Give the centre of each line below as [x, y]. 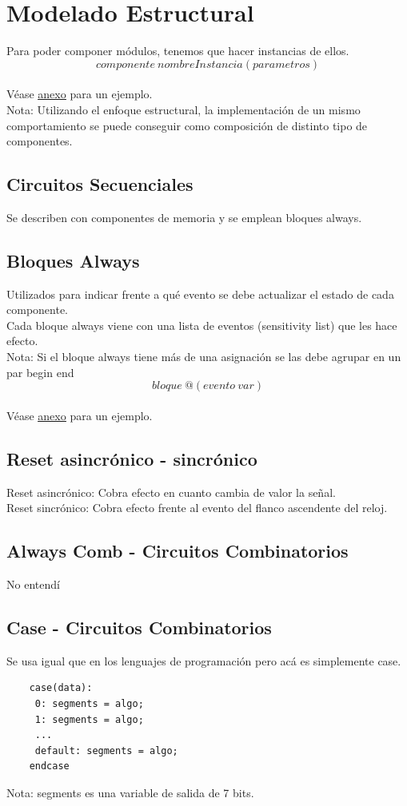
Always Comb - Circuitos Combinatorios [178, 551]
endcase [49, 766]
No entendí [33, 584]
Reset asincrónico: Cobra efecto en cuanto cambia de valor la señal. [171, 492]
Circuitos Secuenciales [100, 184]
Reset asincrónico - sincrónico [132, 458]
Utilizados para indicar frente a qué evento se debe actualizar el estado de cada [200, 294]
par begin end [40, 372]
